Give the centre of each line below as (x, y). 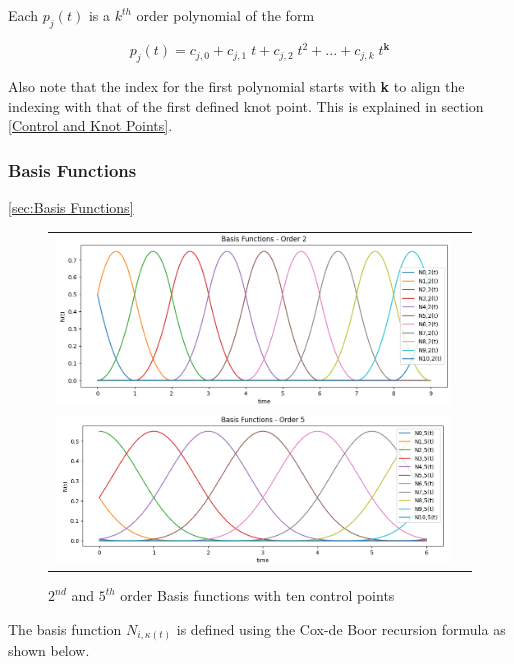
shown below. (49, 650)
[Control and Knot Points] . (90, 125)
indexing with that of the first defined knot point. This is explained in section (246, 105)
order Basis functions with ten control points (257, 595)
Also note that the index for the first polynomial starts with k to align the (236, 86)
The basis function (65, 628)
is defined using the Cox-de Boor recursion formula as (341, 628)
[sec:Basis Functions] (71, 207)
